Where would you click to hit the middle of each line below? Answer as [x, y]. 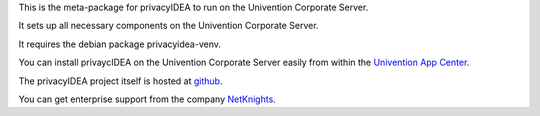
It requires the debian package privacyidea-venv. [120, 44]
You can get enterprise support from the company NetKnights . [147, 99]
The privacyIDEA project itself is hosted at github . [120, 81]
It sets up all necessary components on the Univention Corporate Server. [168, 26]
